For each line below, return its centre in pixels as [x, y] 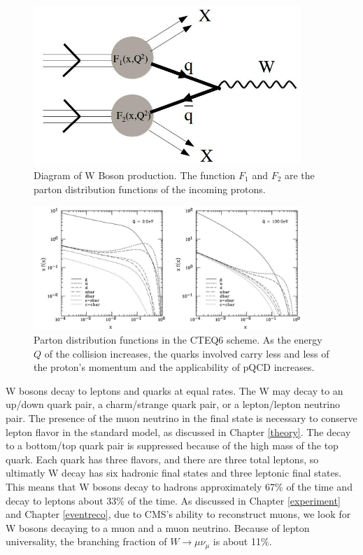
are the [300, 175]
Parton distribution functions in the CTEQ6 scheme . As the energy [178, 340]
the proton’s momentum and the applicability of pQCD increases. [174, 367]
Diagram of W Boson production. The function [135, 175]
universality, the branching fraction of [86, 541]
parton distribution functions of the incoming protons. [150, 189]
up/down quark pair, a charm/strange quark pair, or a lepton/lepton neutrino [173, 404]
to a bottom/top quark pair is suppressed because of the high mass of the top [172, 445]
